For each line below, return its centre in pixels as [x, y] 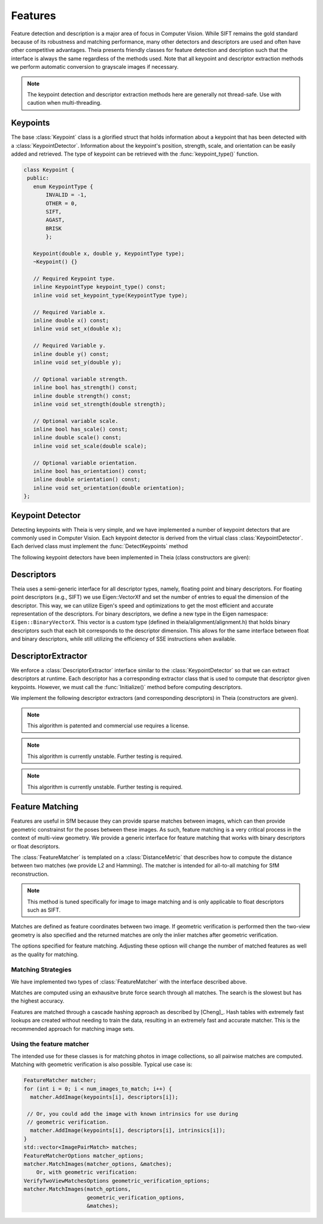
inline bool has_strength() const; [85, 388]
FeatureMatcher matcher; [60, 1080]
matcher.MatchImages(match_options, [77, 1189]
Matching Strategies [41, 970]
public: [38, 178]
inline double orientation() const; [87, 479]
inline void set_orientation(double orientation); [109, 488]
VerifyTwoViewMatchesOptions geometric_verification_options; [117, 1181]
